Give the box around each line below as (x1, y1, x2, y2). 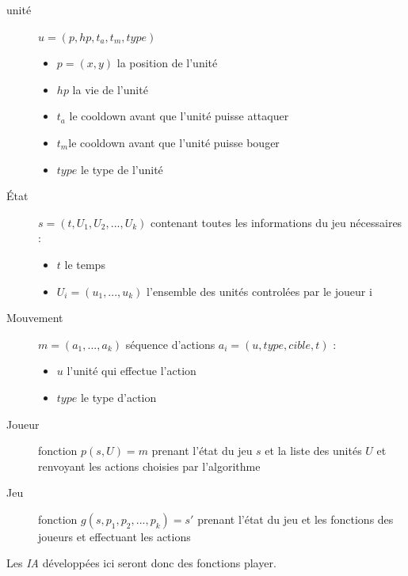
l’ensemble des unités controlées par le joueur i (147, 282, 372, 299)
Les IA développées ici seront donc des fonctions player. (6, 555, 276, 571)
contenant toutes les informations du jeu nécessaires (151, 214, 402, 230)
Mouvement (6, 309, 63, 326)
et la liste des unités (265, 442, 362, 459)
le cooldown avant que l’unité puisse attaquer (69, 108, 289, 124)
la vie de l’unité (72, 81, 148, 97)
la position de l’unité (116, 55, 218, 71)
